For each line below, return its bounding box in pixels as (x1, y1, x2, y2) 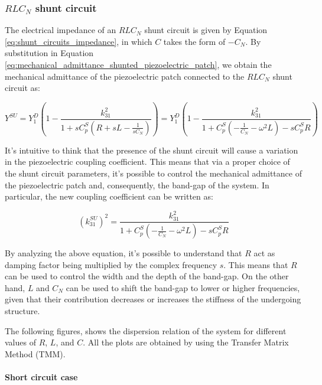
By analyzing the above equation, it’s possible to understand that (5, 247, 242, 259)
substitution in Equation (5, 47, 94, 59)
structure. (5, 305, 40, 317)
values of (5, 336, 36, 348)
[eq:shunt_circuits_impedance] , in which (5, 35, 152, 47)
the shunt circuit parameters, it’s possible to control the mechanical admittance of (5, 167, 302, 179)
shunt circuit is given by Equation (144, 24, 268, 36)
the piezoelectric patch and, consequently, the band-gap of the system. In (5, 178, 269, 191)
